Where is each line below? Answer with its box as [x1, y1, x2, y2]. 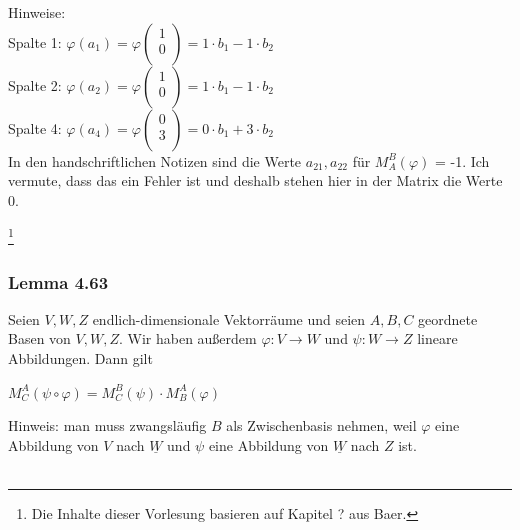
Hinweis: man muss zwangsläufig [8, 415, 207, 436]
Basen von [8, 328, 71, 349]
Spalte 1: [8, 31, 62, 52]
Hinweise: [8, 2, 66, 22]
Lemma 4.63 [8, 269, 109, 294]
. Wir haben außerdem [118, 328, 257, 349]
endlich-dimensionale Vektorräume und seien [92, 308, 366, 329]
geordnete [418, 308, 478, 329]
